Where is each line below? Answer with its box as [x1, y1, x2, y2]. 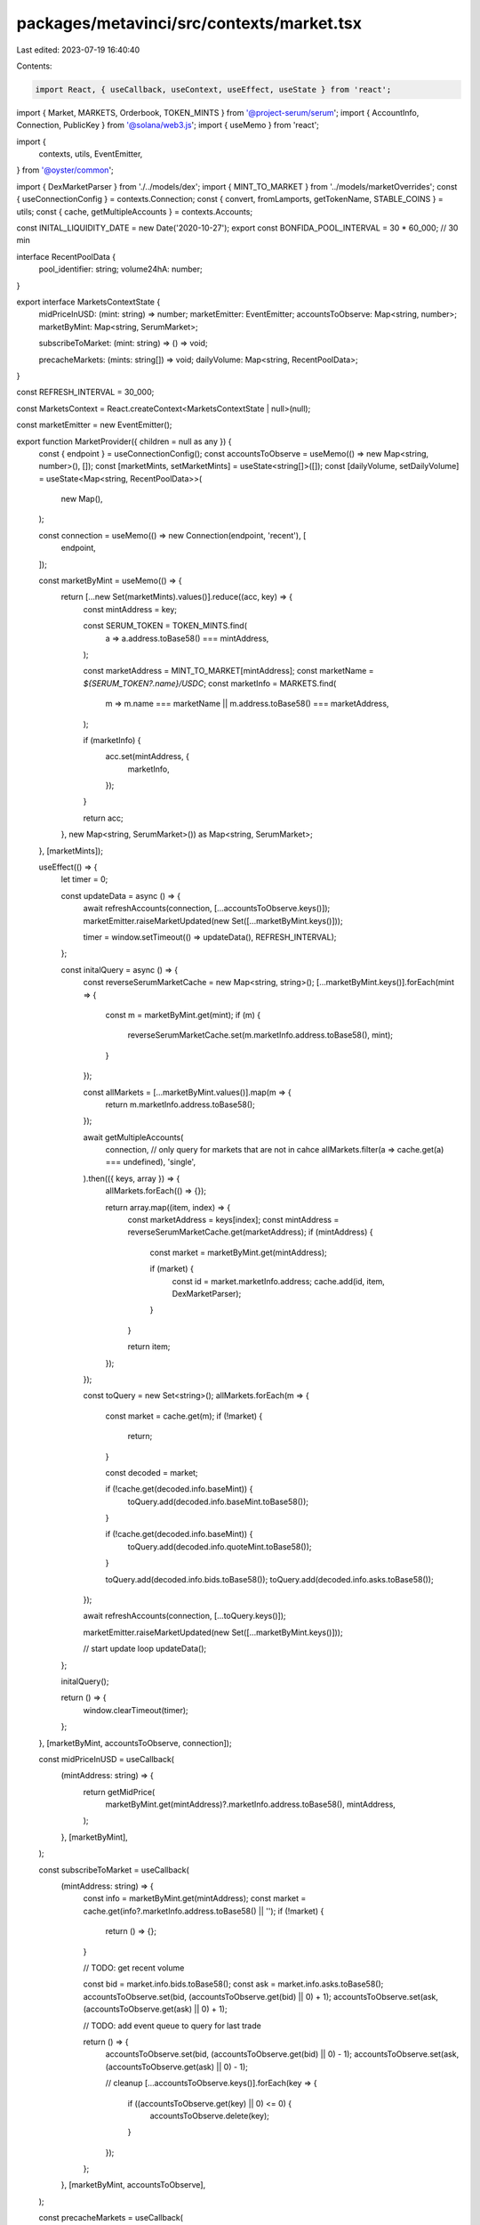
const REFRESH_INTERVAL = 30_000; [16, 387, 155, 398]
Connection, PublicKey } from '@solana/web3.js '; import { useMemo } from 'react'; [16, 120, 320, 131]
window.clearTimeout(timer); [83, 1704, 188, 1715]
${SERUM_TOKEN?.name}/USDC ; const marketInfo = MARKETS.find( [83, 677, 337, 689]
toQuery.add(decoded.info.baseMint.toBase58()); [127, 1496, 309, 1507]
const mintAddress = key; [83, 603, 178, 614]
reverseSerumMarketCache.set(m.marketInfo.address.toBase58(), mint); [127, 1030, 394, 1040]
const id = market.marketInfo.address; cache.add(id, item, [172, 1275, 386, 1286]
